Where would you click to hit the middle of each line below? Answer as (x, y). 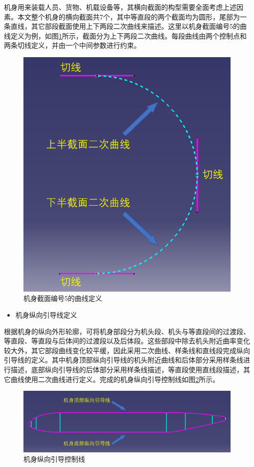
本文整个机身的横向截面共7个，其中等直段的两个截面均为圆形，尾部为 (128, 16)
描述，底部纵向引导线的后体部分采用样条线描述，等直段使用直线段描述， (127, 370)
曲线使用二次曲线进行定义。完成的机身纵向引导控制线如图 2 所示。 (115, 379)
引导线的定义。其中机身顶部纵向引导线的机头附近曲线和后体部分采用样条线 (124, 360)
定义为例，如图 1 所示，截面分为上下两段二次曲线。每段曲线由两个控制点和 (128, 35)
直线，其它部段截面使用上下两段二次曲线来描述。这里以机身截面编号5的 (125, 26)
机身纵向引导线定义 (46, 315)
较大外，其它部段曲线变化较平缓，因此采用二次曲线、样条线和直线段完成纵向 (127, 350)
